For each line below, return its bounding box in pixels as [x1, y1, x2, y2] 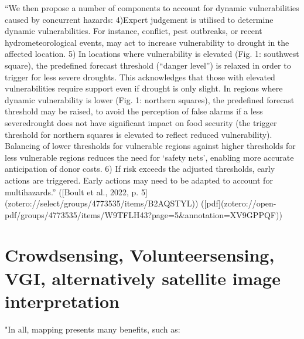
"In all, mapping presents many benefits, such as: [5, 323, 180, 335]
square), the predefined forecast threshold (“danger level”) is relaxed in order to [5, 59, 291, 71]
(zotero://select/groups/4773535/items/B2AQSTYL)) [5, 197, 199, 209]
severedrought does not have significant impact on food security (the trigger [5, 116, 277, 128]
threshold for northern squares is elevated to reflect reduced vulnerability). [5, 128, 272, 140]
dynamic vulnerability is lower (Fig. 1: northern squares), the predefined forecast [5, 93, 295, 106]
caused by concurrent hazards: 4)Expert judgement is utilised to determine [5, 13, 274, 25]
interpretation [5, 289, 120, 313]
